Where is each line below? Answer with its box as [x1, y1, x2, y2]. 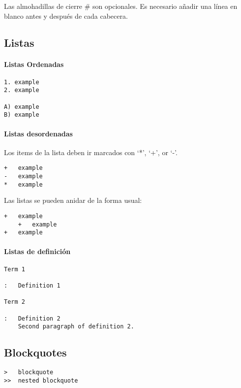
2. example [4, 87, 39, 94]
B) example [4, 111, 39, 119]
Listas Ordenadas [4, 59, 64, 69]
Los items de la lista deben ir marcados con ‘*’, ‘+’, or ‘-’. [4, 147, 178, 157]
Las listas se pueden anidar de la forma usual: [4, 195, 142, 205]
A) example [4, 103, 39, 110]
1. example [4, 78, 39, 86]
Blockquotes [4, 345, 67, 360]
